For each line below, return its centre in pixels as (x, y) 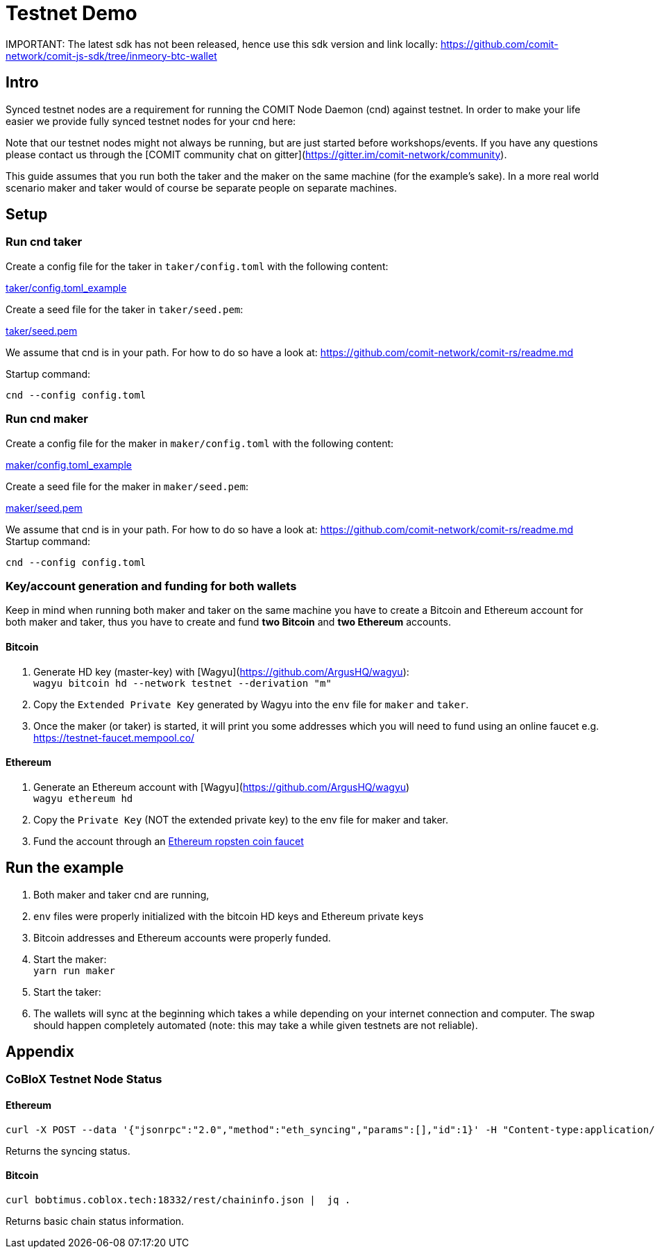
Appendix (40, 1052)
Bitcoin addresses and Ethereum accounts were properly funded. (182, 937)
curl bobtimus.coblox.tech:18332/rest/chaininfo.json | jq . (178, 1199)
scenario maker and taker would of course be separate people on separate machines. (201, 187)
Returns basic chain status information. (95, 1221)
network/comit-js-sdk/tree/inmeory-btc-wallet (111, 56)
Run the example (65, 868)
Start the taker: (67, 992)
